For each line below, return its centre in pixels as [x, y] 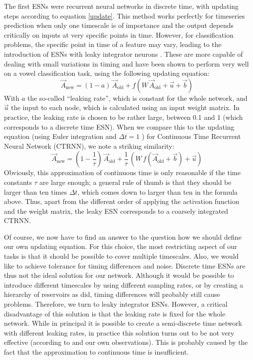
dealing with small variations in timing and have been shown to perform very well [126, 63]
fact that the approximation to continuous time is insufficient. [96, 352]
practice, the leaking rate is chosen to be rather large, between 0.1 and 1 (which [124, 117]
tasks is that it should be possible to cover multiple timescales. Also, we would [121, 256]
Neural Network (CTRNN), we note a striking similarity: [89, 146]
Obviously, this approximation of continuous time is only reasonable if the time [122, 172]
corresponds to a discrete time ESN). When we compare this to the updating [119, 126]
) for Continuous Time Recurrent [191, 136]
